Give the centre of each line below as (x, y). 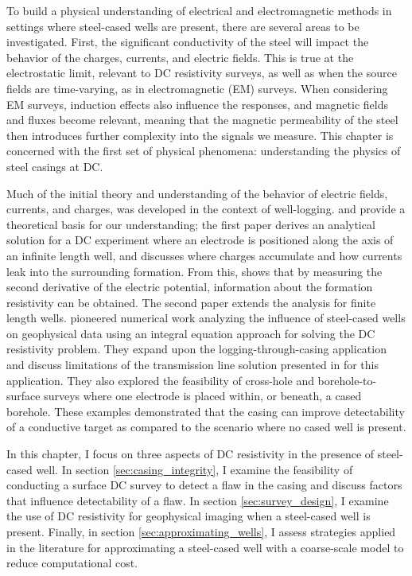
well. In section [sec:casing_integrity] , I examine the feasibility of (194, 469)
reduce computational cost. (72, 563)
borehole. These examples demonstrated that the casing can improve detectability (206, 411)
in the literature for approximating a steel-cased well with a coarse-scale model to (205, 547)
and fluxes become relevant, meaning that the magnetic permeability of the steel (202, 120)
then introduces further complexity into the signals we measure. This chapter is (200, 135)
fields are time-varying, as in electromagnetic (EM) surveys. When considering (197, 88)
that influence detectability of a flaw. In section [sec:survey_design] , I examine (198, 500)
